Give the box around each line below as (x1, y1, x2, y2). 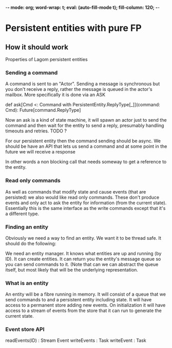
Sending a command (5, 69, 58, 76)
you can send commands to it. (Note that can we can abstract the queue (5, 261, 159, 267)
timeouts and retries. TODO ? (5, 128, 67, 134)
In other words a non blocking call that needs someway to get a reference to (5, 159, 167, 165)
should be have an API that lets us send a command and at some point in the (5, 143, 167, 149)
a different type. (5, 210, 40, 217)
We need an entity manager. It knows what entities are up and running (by (5, 250, 162, 256)
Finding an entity (5, 223, 49, 230)
